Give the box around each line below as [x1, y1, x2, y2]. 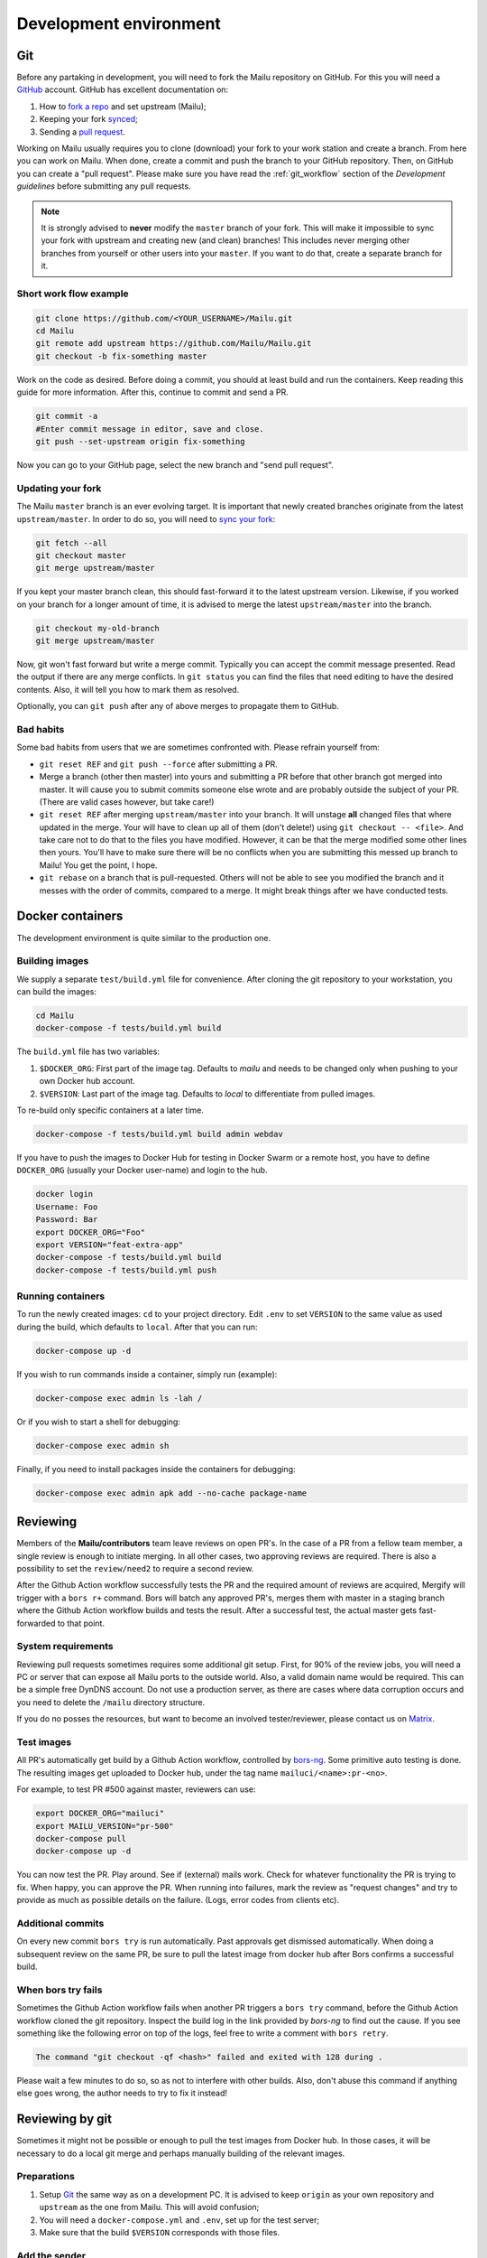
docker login [35, 1189, 94, 1199]
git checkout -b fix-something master [35, 350, 207, 361]
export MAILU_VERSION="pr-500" [35, 1821, 175, 1831]
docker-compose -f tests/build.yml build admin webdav [35, 1129, 283, 1139]
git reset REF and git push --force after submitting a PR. [39, 759, 279, 770]
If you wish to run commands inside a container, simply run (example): [16, 1368, 278, 1379]
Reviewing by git [16, 2112, 113, 2127]
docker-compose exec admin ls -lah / [35, 1393, 203, 1404]
